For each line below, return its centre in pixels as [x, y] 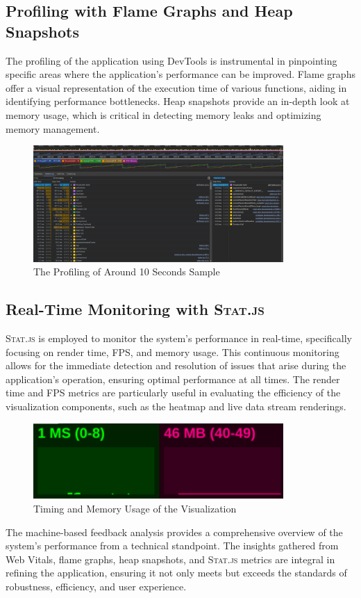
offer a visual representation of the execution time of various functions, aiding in [176, 87]
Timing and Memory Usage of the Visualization [135, 508]
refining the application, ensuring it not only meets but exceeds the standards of [176, 573]
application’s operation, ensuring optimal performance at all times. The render [173, 379]
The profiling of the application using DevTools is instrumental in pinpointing [171, 60]
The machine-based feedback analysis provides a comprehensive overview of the [174, 532]
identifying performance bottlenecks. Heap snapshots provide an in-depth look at [178, 101]
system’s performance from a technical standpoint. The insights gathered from [172, 546]
